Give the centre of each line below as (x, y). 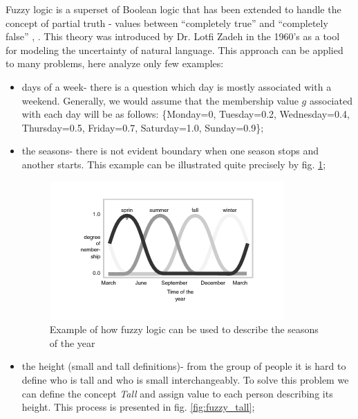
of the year (72, 342)
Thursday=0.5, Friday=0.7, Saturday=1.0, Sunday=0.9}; (143, 127)
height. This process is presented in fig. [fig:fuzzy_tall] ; (138, 407)
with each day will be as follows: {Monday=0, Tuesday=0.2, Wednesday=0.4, (186, 114)
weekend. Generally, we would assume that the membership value (160, 100)
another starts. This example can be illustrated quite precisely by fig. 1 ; (174, 164)
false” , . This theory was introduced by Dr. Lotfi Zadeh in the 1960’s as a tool (173, 36)
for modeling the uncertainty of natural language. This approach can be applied (175, 50)
